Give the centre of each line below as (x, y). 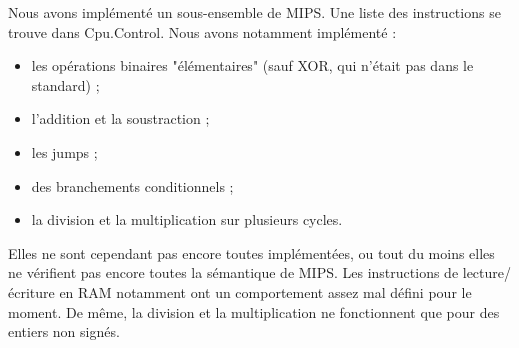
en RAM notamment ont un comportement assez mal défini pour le (265, 291)
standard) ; (65, 84)
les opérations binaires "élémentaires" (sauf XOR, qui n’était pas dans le (252, 65)
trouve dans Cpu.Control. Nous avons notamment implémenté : (202, 31)
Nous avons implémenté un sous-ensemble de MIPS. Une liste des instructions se (254, 12)
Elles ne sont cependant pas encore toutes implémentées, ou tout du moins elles (251, 252)
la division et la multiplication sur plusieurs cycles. (187, 219)
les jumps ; (64, 151)
